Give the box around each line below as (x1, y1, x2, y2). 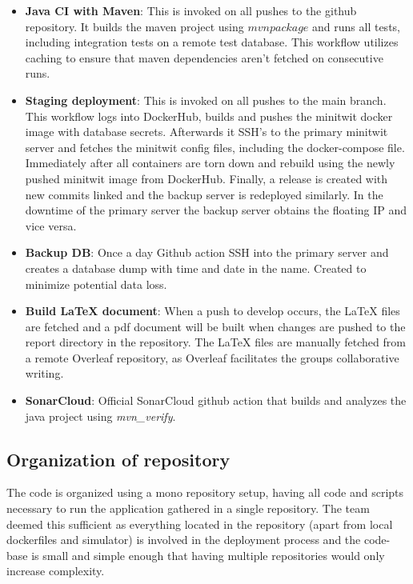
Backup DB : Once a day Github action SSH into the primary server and (25, 244, 389, 261)
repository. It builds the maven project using (25, 18, 244, 34)
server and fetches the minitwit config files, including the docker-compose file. (25, 138, 405, 155)
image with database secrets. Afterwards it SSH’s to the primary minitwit (25, 123, 388, 140)
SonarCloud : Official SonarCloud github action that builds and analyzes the (25, 392, 407, 409)
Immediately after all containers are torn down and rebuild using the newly (25, 154, 395, 171)
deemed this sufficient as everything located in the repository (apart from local (6, 515, 393, 532)
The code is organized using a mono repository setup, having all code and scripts (6, 484, 404, 501)
